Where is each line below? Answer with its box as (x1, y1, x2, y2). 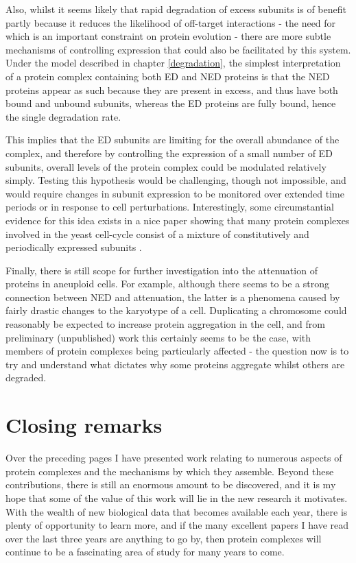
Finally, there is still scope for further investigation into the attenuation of (5, 263, 318, 277)
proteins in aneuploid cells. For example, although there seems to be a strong (5, 276, 330, 291)
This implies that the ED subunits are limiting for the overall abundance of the (5, 132, 340, 147)
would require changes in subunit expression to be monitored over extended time (5, 186, 345, 200)
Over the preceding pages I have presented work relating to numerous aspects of (5, 451, 342, 465)
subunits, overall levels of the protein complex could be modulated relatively (5, 159, 327, 173)
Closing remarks (5, 411, 163, 439)
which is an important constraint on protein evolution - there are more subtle (5, 29, 331, 43)
